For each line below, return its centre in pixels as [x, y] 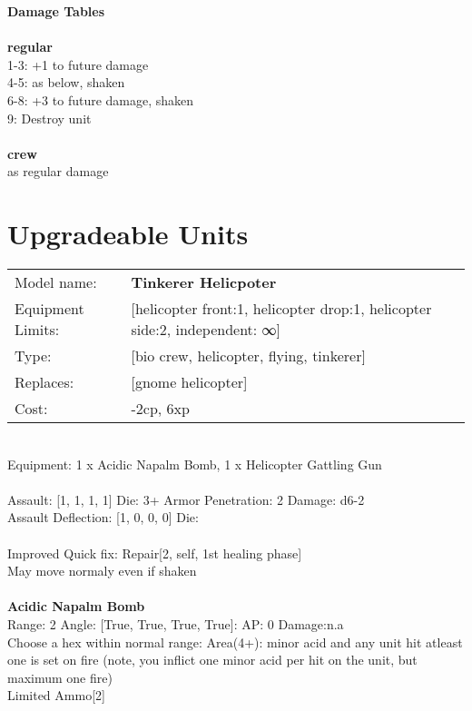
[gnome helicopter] [189, 382]
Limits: [37, 330]
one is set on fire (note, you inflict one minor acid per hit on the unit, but [212, 660]
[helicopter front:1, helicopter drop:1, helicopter [281, 309]
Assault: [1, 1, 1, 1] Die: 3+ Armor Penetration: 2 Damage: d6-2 [186, 499]
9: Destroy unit [49, 118]
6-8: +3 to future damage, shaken [101, 99]
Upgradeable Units [128, 234]
